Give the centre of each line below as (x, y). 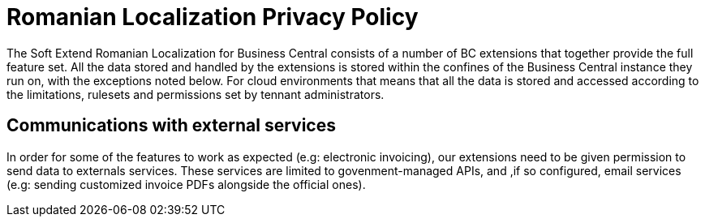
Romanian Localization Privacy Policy (213, 17)
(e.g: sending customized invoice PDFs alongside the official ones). (186, 184)
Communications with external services (171, 126)
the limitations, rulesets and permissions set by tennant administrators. (196, 94)
